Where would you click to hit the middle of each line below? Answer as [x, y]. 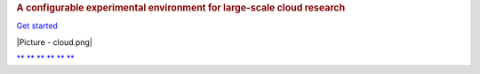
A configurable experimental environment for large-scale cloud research [181, 7]
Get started [37, 26]
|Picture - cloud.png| [55, 42]
